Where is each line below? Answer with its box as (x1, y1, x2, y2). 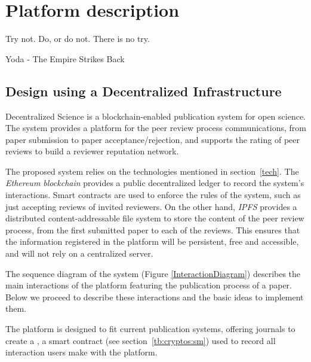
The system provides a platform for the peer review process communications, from (5, 121, 306, 134)
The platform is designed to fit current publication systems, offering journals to (5, 323, 295, 335)
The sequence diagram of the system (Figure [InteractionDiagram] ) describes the (5, 267, 301, 279)
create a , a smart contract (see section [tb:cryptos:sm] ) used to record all (5, 334, 276, 346)
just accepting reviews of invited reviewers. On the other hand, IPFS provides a (5, 200, 297, 212)
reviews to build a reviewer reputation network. (5, 145, 179, 157)
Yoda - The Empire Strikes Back (5, 52, 125, 65)
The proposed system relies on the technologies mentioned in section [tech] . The (5, 165, 299, 177)
